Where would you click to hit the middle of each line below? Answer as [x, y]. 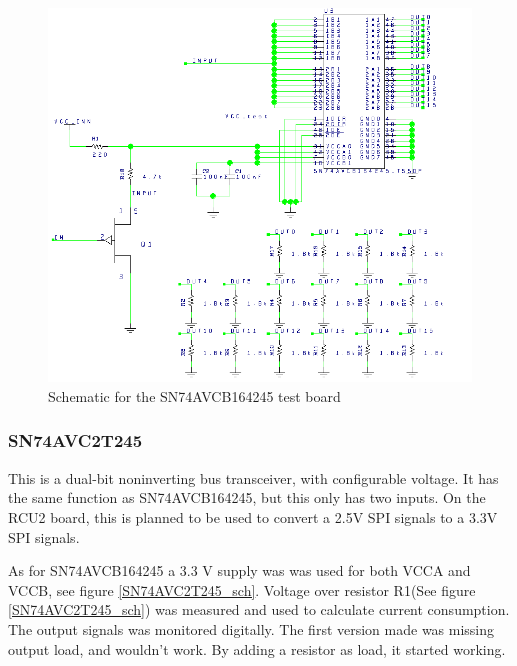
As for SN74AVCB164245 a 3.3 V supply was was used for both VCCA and [239, 570]
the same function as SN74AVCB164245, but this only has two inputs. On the [247, 497]
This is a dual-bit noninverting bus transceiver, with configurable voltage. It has [253, 477]
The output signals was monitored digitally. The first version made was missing [251, 628]
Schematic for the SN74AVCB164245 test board [194, 395]
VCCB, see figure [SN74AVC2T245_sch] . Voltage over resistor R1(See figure [242, 589]
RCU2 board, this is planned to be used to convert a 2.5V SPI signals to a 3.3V [253, 516]
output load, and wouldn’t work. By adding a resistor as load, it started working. [257, 648]
